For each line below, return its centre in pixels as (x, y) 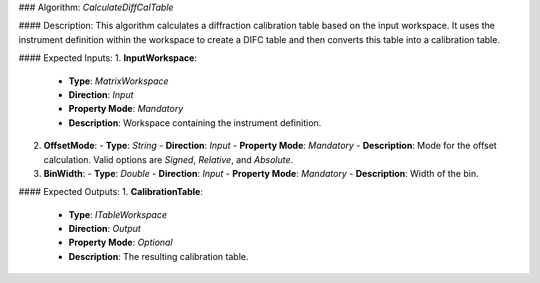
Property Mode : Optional (121, 242)
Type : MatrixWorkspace (118, 81)
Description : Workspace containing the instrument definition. (195, 122)
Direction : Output (105, 229)
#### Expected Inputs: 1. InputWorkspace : (107, 58)
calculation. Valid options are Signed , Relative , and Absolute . (168, 159)
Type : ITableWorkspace (117, 214)
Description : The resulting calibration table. (158, 256)
